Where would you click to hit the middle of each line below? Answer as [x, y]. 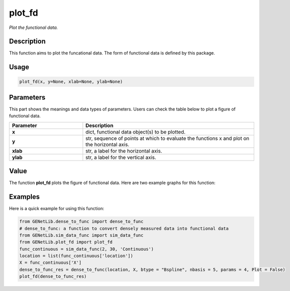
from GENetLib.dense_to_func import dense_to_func [82, 222]
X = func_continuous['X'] [50, 263]
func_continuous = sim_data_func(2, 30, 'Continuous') [86, 249]
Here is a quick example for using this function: [57, 209]
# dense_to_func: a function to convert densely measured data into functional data [124, 228]
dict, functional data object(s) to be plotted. [135, 132]
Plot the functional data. [34, 27]
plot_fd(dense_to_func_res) [53, 277]
